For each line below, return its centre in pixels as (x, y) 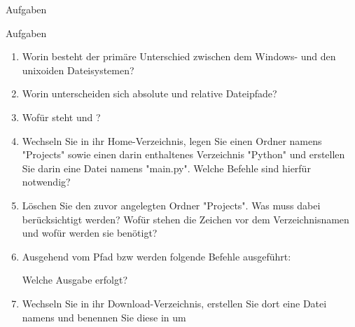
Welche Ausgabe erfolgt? (75, 280)
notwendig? (46, 182)
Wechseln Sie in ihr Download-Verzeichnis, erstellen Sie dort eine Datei (174, 303)
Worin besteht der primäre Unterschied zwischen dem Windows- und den (179, 56)
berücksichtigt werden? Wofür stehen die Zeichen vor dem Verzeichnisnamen (186, 219)
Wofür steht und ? (61, 117)
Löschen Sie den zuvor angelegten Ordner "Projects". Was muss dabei (171, 205)
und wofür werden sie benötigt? (90, 233)
